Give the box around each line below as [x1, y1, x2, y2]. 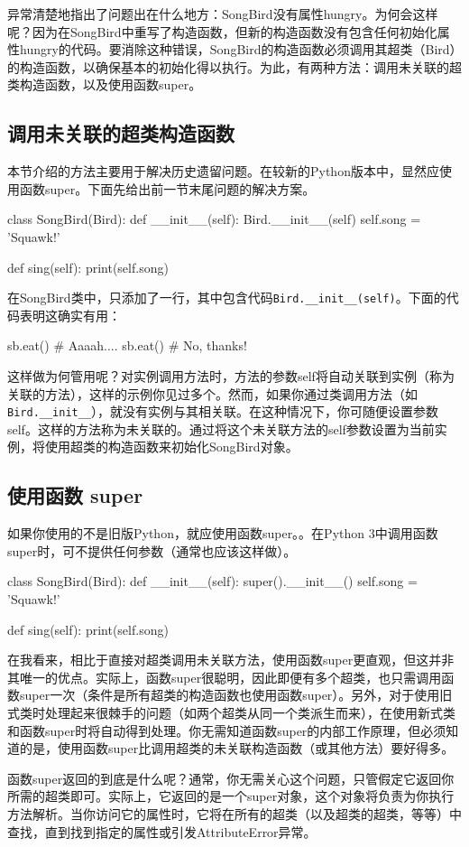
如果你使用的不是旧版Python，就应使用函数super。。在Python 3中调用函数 [7, 524, 438, 543]
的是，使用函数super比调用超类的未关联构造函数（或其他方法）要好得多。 [19, 739, 455, 758]
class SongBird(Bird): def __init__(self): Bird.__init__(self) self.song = [7, 209, 421, 228]
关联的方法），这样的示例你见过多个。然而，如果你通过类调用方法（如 [7, 384, 418, 403]
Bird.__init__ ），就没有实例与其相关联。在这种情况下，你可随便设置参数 [7, 402, 439, 421]
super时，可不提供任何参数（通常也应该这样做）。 [7, 541, 297, 560]
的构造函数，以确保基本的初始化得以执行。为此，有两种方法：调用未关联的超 [7, 57, 462, 76]
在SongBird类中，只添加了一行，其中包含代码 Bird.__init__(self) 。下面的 [7, 288, 446, 307]
